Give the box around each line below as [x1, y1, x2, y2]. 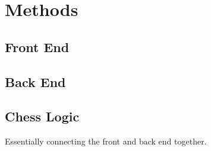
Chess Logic [5, 107, 80, 126]
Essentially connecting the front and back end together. [5, 135, 207, 147]
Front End [5, 37, 70, 56]
